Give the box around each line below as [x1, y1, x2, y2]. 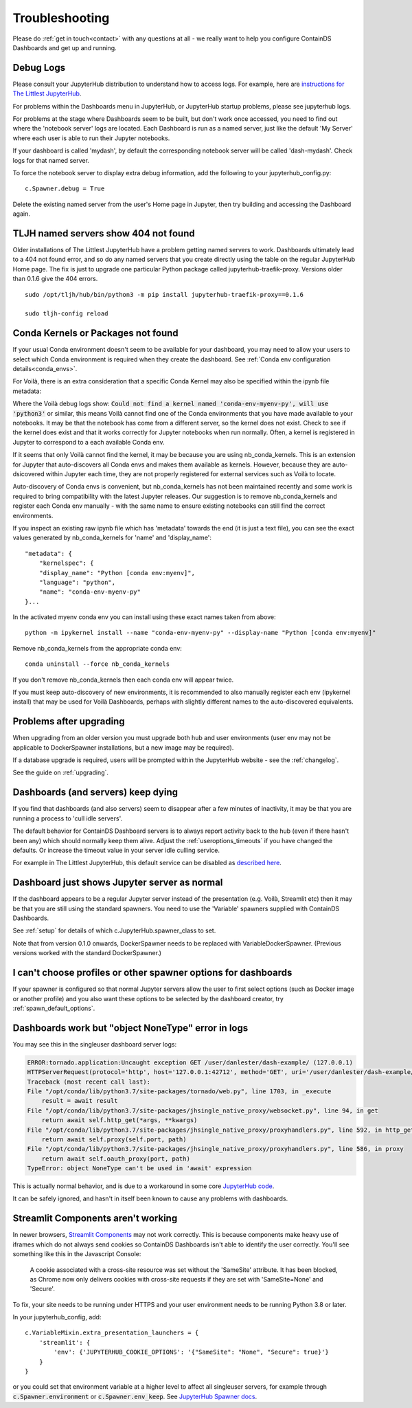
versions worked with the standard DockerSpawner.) [12, 949, 161, 957]
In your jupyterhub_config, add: [12, 1313, 102, 1321]
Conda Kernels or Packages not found [12, 327, 179, 339]
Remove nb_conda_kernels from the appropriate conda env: [12, 644, 182, 652]
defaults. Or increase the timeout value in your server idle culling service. [12, 846, 220, 854]
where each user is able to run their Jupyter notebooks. [12, 134, 170, 142]
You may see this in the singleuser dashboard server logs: [12, 1040, 177, 1048]
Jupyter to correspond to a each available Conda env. [12, 438, 165, 446]
